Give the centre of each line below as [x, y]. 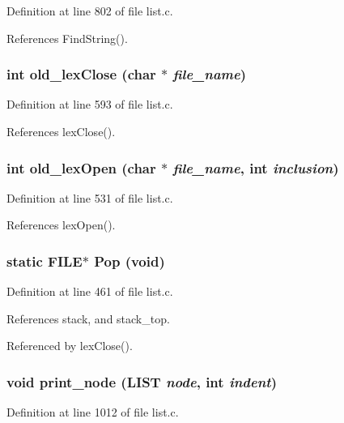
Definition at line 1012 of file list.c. [93, 412]
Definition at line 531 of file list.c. [90, 197]
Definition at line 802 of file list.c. [90, 11]
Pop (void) [130, 261]
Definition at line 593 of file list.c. [90, 104]
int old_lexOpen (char [81, 167]
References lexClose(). [61, 131]
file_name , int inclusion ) [256, 167]
